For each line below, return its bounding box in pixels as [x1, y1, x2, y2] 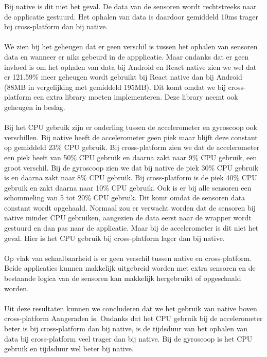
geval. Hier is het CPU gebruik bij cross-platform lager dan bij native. [4, 232, 225, 243]
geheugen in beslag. [4, 101, 65, 112]
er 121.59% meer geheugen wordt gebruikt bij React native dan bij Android [4, 71, 242, 82]
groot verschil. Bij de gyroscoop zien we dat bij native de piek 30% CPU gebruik [4, 162, 259, 173]
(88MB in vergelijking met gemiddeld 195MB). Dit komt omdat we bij [4, 81, 226, 92]
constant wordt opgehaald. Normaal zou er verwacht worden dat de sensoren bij [4, 202, 256, 213]
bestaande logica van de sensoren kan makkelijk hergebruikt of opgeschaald [4, 273, 241, 284]
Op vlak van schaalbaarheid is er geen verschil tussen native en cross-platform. [4, 252, 252, 263]
